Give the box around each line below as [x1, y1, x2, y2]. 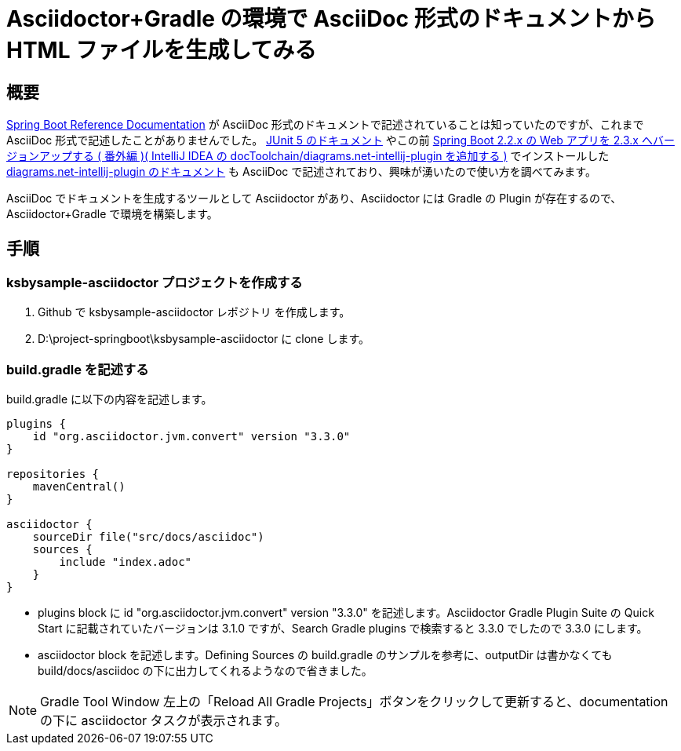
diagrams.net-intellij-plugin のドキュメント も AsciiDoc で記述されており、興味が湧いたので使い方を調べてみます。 [6, 165, 596, 179]
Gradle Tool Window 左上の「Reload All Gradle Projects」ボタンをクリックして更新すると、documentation [40, 694, 668, 710]
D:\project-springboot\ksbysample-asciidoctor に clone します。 [38, 332, 370, 346]
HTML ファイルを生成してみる [6, 37, 317, 64]
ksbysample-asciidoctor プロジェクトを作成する [6, 275, 303, 291]
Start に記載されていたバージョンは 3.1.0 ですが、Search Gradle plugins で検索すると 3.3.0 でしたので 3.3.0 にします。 [38, 622, 648, 636]
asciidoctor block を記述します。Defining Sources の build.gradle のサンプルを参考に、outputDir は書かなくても [38, 648, 613, 662]
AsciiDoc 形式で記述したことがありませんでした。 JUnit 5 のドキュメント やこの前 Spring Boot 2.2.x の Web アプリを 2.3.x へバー [6, 133, 675, 148]
